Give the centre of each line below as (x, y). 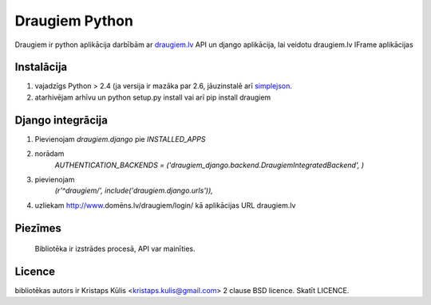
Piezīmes (38, 228)
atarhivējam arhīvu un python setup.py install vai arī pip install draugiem (153, 97)
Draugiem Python (74, 21)
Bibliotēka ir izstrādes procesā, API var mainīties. (115, 249)
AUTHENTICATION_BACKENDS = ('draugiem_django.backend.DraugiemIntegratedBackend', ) (210, 165)
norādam (49, 154)
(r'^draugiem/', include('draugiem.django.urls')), (134, 190)
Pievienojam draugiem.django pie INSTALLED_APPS (120, 139)
